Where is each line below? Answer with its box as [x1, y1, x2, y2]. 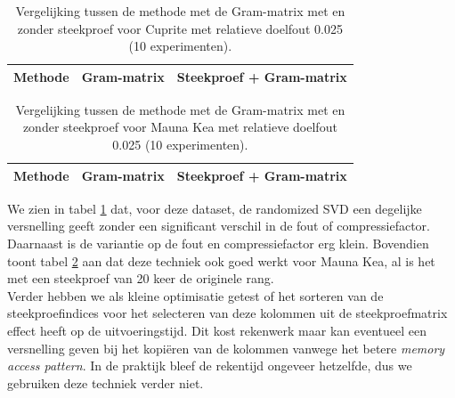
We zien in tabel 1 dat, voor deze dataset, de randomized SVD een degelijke [7, 199, 422, 217]
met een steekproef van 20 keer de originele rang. [7, 269, 274, 288]
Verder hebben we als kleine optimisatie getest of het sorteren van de [7, 286, 384, 305]
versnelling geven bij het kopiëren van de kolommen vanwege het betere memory [7, 338, 445, 357]
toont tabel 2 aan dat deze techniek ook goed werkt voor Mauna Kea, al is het [7, 251, 435, 270]
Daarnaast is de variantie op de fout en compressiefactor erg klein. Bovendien [7, 233, 429, 252]
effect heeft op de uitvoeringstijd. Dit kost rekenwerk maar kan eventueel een [7, 321, 427, 339]
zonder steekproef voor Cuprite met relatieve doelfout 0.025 [17, 19, 343, 37]
